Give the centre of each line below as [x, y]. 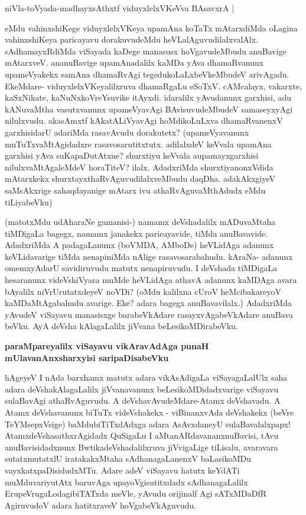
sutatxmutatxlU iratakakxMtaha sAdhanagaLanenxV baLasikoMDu [128, 458]
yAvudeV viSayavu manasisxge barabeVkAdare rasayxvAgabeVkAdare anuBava [149, 314]
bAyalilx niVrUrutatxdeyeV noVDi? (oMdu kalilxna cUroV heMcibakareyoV [143, 291]
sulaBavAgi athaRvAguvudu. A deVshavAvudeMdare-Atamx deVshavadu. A [143, 400]
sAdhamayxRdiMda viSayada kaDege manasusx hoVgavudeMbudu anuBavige [146, 51]
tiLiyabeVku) [29, 202]
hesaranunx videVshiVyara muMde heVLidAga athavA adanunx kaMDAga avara [151, 280]
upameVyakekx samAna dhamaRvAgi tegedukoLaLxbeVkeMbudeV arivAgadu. [147, 74]
